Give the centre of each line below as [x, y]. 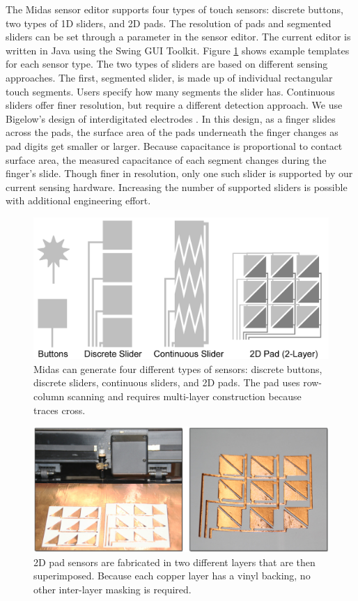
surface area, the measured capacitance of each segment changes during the [166, 159]
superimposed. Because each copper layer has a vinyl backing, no [172, 576]
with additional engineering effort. [78, 200]
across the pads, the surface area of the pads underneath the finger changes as [172, 132]
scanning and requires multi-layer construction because [184, 396]
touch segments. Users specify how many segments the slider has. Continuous [170, 91]
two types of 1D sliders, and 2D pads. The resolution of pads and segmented [169, 23]
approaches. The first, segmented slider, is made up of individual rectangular [169, 77]
